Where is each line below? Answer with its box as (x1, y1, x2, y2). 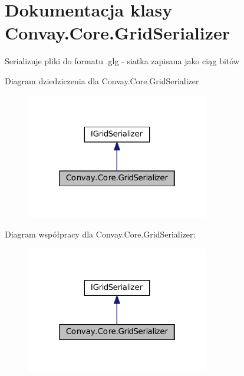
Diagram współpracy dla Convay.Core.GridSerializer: (5, 228, 196, 240)
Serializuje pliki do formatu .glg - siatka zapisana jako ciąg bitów (5, 55, 240, 67)
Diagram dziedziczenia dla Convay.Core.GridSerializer (5, 74, 199, 87)
